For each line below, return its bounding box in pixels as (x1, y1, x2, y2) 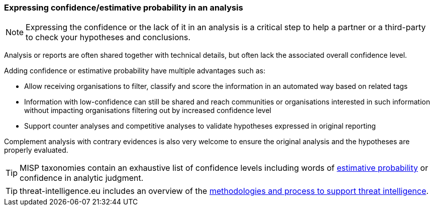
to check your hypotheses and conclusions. (26, 32, 191, 43)
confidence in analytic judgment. (20, 173, 144, 183)
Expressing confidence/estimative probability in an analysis (4, 3, 243, 13)
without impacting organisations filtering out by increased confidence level (24, 106, 271, 115)
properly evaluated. (4, 146, 68, 155)
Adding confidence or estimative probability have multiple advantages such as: (4, 66, 266, 75)
